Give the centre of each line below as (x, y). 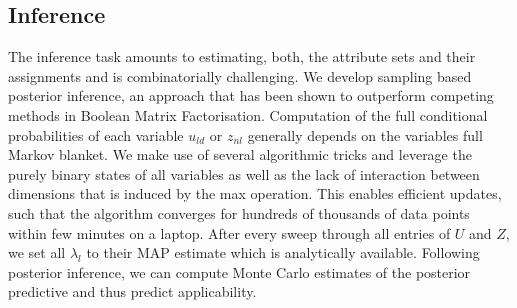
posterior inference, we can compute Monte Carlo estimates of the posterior (239, 271)
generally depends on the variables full (365, 134)
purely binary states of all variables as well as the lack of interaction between (244, 173)
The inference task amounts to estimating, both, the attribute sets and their (242, 56)
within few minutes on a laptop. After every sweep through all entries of (229, 232)
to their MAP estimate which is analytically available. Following (283, 252)
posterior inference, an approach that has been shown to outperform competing (251, 95)
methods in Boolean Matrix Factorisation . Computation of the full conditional (248, 114)
